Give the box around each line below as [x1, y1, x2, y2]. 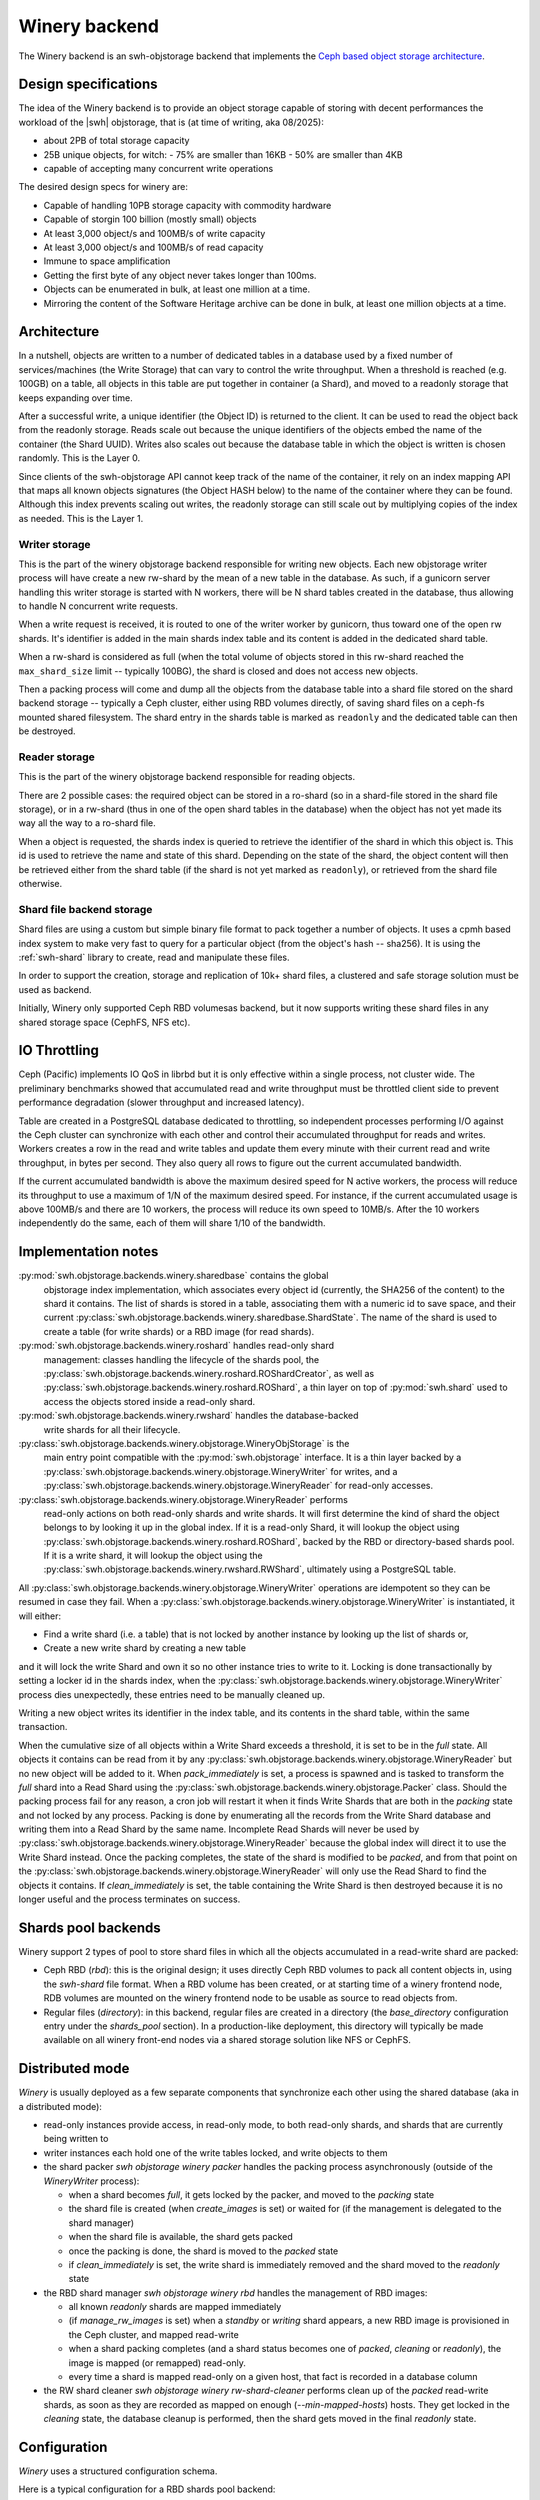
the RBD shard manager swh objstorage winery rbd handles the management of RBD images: [43, 2286, 428, 2299]
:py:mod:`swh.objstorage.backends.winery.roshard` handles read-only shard [18, 1340, 335, 1352]
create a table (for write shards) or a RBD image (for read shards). [43, 1325, 315, 1337]
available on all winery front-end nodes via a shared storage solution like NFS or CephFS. [43, 2034, 412, 2046]
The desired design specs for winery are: [18, 181, 189, 193]
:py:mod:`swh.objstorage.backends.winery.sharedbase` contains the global [18, 1270, 329, 1282]
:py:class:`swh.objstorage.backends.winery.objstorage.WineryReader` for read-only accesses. [43, 1480, 434, 1492]
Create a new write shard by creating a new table [43, 1642, 247, 1654]
